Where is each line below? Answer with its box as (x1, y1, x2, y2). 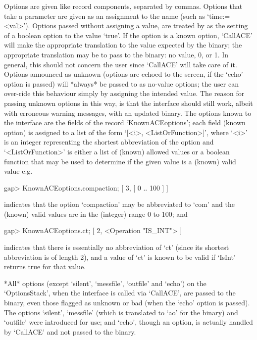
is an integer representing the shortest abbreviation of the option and (4, 137, 214, 147)
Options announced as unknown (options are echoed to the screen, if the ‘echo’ (4, 69, 243, 79)
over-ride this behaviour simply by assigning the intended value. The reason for (4, 88, 245, 98)
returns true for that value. (4, 261, 86, 272)
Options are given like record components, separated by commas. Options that (4, 1, 243, 11)
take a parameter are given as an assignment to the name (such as (4, 10, 205, 21)
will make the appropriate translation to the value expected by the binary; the (4, 40, 242, 50)
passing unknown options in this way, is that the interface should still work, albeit (4, 97, 253, 108)
